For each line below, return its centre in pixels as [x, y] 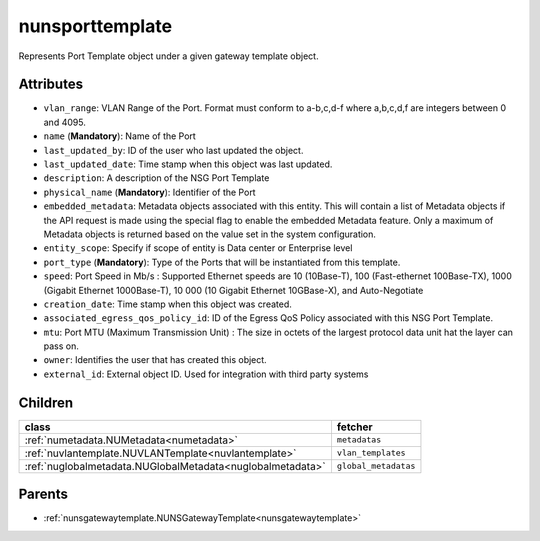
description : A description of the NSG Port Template [156, 178]
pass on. [61, 346]
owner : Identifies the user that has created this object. [155, 360]
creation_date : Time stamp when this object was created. [167, 304]
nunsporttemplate [95, 26]
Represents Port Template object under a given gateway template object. [168, 56]
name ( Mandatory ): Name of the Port [120, 136]
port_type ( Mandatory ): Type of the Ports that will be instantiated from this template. [222, 262]
